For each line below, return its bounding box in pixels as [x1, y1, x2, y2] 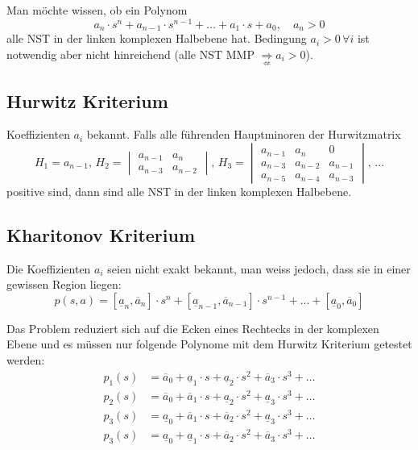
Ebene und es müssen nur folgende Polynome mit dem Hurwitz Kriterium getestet [6, 335, 412, 352]
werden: [6, 352, 45, 369]
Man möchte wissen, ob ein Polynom [6, 2, 188, 18]
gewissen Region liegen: [6, 276, 122, 293]
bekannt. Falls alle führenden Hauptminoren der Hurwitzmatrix [86, 126, 401, 143]
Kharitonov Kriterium [6, 222, 196, 247]
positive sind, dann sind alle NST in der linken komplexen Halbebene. [6, 182, 352, 199]
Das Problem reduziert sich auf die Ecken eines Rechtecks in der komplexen [6, 319, 379, 336]
